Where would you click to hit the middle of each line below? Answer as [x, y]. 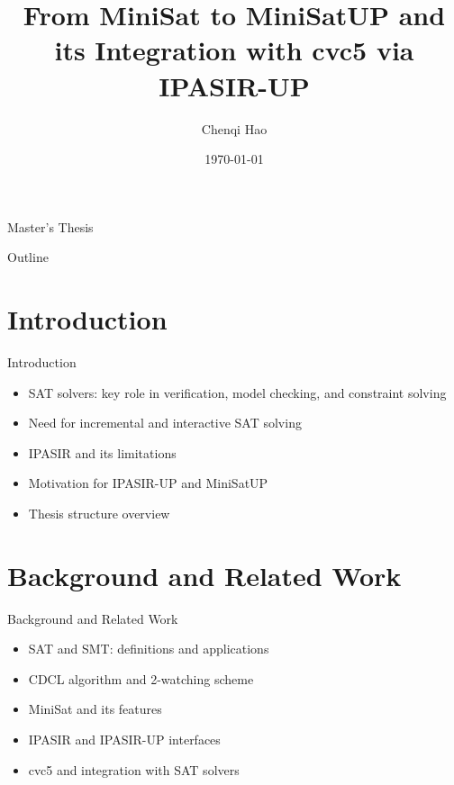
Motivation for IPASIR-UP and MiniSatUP [148, 483]
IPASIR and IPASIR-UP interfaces [124, 740]
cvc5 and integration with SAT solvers [134, 769]
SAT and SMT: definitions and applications [149, 649]
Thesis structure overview [99, 513]
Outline [28, 257]
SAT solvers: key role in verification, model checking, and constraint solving [237, 392]
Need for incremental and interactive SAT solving [165, 423]
